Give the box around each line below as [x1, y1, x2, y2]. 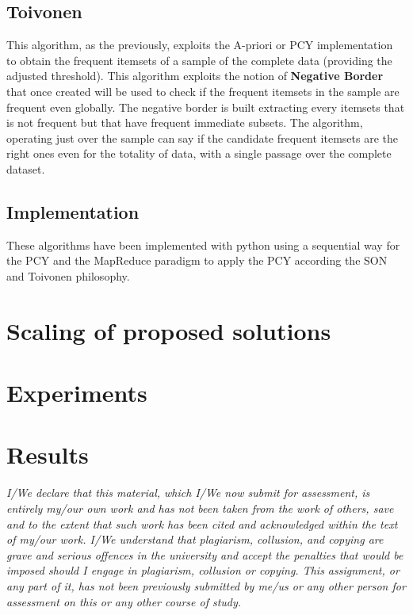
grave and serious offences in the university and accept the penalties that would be [6, 546, 403, 563]
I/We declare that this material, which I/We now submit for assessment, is [6, 484, 370, 501]
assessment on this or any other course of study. [6, 593, 242, 609]
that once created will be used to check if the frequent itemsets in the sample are [6, 82, 400, 99]
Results [6, 438, 89, 471]
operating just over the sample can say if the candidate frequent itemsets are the [6, 129, 399, 146]
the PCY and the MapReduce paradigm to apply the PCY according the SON [6, 252, 388, 269]
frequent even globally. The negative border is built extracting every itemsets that [6, 98, 405, 115]
